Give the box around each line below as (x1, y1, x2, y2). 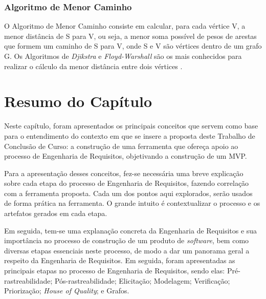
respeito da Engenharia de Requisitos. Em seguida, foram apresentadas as (4, 255, 235, 266)
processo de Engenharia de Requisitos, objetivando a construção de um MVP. (4, 151, 247, 161)
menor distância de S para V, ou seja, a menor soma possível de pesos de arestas (4, 30, 257, 41)
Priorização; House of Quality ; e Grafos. (4, 285, 129, 296)
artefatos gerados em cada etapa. (4, 208, 107, 219)
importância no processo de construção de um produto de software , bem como (4, 235, 249, 246)
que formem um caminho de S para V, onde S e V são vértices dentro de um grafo (4, 40, 262, 51)
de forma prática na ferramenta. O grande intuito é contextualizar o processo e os (4, 198, 260, 208)
